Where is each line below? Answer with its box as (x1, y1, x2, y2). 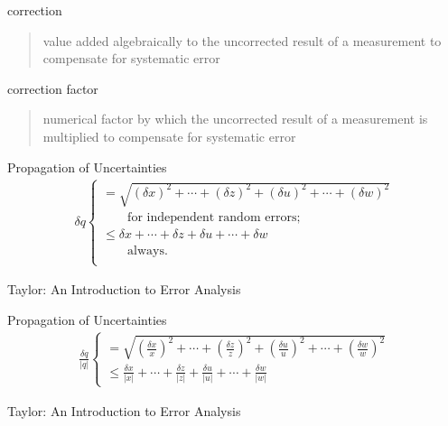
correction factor (7, 79, 98, 97)
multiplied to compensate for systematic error (42, 126, 296, 145)
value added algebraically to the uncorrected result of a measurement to (42, 31, 442, 50)
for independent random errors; (127, 211, 301, 225)
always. (127, 245, 168, 258)
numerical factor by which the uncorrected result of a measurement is (42, 109, 428, 128)
